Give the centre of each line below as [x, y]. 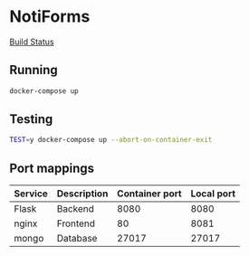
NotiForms [50, 17]
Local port [213, 194]
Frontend [76, 223]
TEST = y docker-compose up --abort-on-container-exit [111, 140]
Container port [150, 194]
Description [82, 194]
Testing [31, 119]
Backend [76, 209]
